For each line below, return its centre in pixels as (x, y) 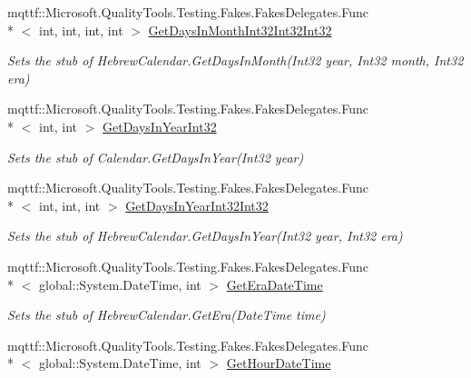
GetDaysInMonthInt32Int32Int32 (240, 30)
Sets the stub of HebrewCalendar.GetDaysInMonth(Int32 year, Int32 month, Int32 (235, 60)
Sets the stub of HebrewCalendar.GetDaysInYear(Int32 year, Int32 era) (205, 236)
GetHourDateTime (279, 363)
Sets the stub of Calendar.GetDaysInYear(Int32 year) (156, 157)
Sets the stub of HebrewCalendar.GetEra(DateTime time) (167, 315)
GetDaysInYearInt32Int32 (197, 205)
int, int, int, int (81, 30)
